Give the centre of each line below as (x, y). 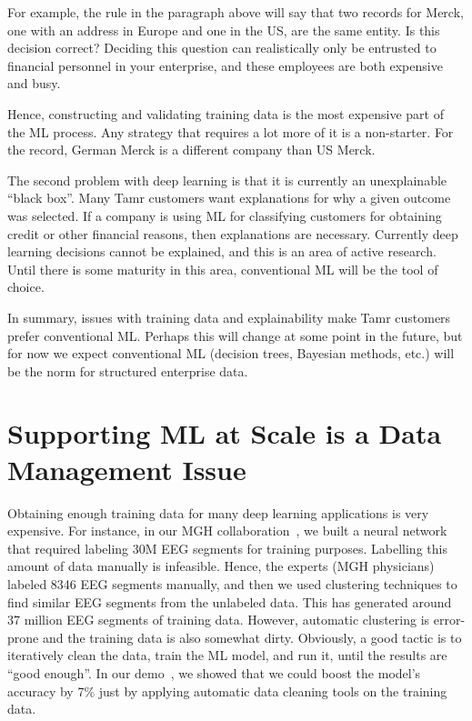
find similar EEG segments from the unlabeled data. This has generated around (230, 601)
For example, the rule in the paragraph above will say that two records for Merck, (236, 12)
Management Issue (127, 469)
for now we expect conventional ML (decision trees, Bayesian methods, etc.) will (231, 353)
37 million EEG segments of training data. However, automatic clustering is (219, 620)
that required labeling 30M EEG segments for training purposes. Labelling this (227, 548)
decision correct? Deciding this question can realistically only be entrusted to (222, 48)
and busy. (34, 83)
